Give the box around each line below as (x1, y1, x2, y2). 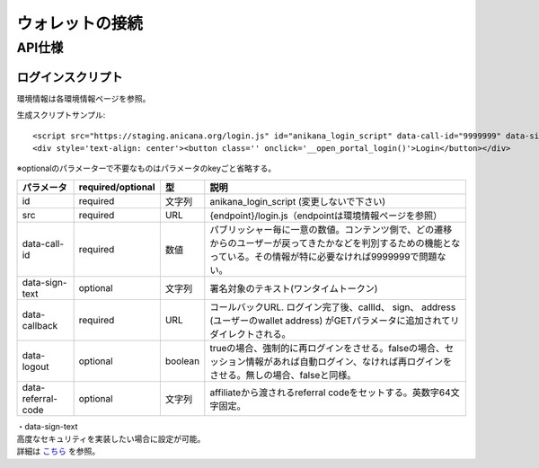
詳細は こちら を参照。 (16, 446, 101, 457)
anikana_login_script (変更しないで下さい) (209, 195, 386, 208)
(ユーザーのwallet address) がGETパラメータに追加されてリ (209, 314, 460, 327)
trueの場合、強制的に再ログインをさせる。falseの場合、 (209, 341, 446, 354)
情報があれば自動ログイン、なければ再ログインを (245, 355, 453, 367)
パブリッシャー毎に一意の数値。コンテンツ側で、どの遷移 (209, 223, 453, 235)
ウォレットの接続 (16, 13, 144, 33)
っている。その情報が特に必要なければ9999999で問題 (209, 250, 437, 262)
